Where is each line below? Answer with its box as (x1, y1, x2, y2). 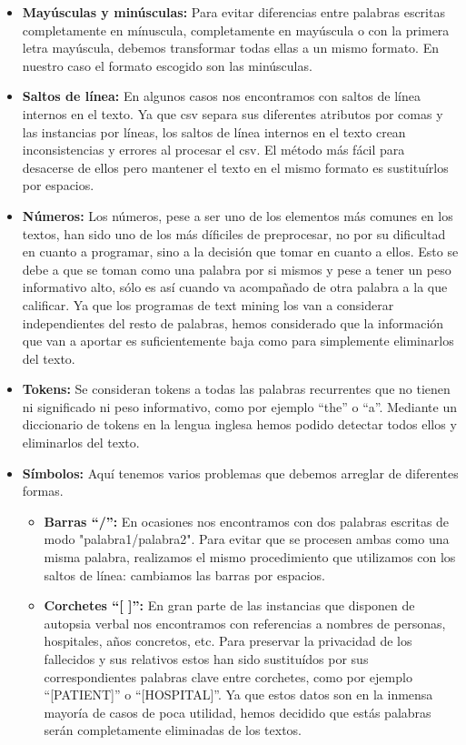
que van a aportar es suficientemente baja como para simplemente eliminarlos (22, 331, 454, 350)
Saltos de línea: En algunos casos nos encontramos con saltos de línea (22, 86, 421, 106)
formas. (22, 481, 64, 500)
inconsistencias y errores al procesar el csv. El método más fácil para (22, 140, 405, 159)
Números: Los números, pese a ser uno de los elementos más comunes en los (22, 206, 453, 225)
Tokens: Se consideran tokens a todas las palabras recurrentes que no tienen (22, 379, 451, 398)
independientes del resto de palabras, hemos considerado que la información (22, 313, 444, 332)
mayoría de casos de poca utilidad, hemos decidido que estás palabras (44, 702, 431, 721)
